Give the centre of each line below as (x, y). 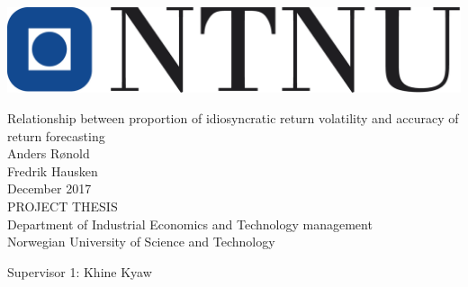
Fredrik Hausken (53, 170)
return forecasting (56, 135)
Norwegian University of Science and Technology (141, 242)
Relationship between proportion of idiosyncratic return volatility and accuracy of (233, 118)
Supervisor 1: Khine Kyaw (80, 271)
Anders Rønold (49, 153)
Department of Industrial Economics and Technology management (190, 224)
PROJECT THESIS (63, 206)
